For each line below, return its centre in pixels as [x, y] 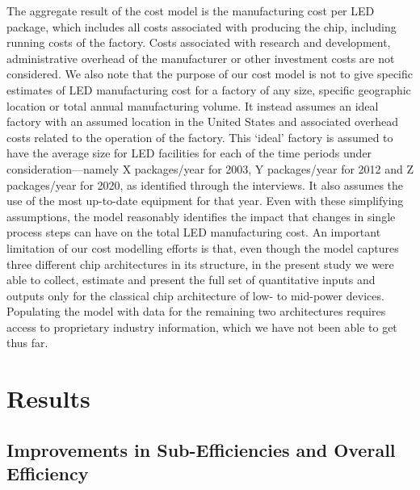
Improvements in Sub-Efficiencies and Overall [201, 449]
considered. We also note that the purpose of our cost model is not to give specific [210, 74]
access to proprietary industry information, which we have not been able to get [202, 327]
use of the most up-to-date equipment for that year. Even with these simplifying [205, 201]
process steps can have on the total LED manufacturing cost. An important [194, 232]
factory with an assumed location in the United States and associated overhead [203, 121]
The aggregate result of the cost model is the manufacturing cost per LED [191, 10]
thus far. [27, 343]
